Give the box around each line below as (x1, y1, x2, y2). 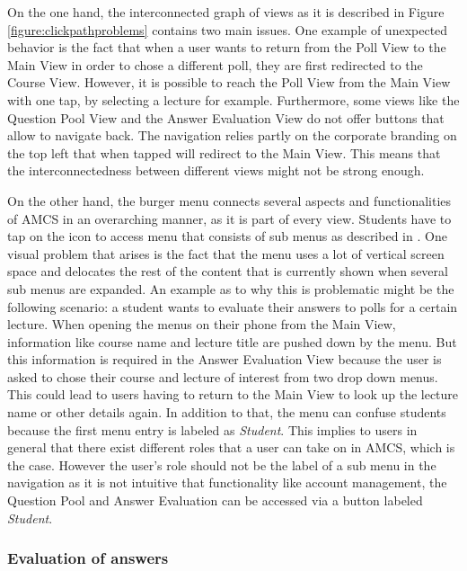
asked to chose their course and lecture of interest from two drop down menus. (7, 367, 438, 386)
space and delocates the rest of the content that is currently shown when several (7, 262, 448, 281)
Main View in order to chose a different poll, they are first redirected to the (7, 55, 423, 74)
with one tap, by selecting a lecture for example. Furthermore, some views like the (7, 90, 460, 109)
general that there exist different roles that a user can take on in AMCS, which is (7, 438, 455, 457)
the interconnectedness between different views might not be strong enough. (7, 161, 425, 180)
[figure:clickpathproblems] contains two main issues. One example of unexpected (7, 20, 448, 39)
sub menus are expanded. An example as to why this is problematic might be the (7, 279, 454, 298)
